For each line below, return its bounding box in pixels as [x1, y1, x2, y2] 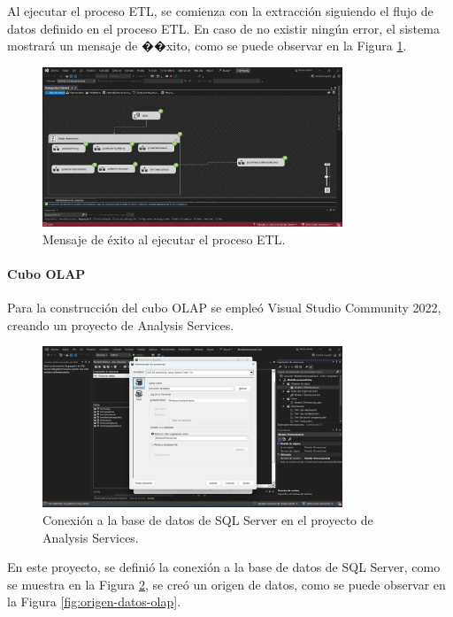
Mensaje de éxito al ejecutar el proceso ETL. [42, 229, 286, 248]
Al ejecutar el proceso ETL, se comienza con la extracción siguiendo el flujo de [7, 2, 434, 19]
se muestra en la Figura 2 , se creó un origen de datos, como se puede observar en [7, 575, 446, 593]
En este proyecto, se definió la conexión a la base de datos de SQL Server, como [7, 558, 441, 576]
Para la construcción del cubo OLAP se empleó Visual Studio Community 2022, [7, 298, 441, 317]
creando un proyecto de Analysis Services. [7, 315, 234, 334]
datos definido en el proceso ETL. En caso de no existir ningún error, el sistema [7, 19, 440, 37]
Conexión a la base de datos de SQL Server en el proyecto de [42, 511, 373, 529]
